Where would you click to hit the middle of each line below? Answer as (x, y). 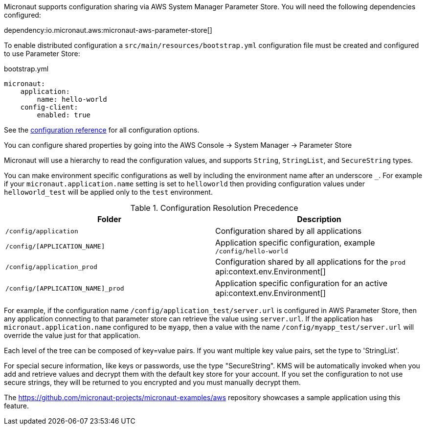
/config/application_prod (51, 267)
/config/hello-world (252, 251)
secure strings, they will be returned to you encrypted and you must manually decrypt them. (152, 382)
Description (319, 219)
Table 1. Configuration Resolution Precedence (214, 208)
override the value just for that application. (72, 335)
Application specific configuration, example (295, 243)
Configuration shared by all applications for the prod (311, 262)
